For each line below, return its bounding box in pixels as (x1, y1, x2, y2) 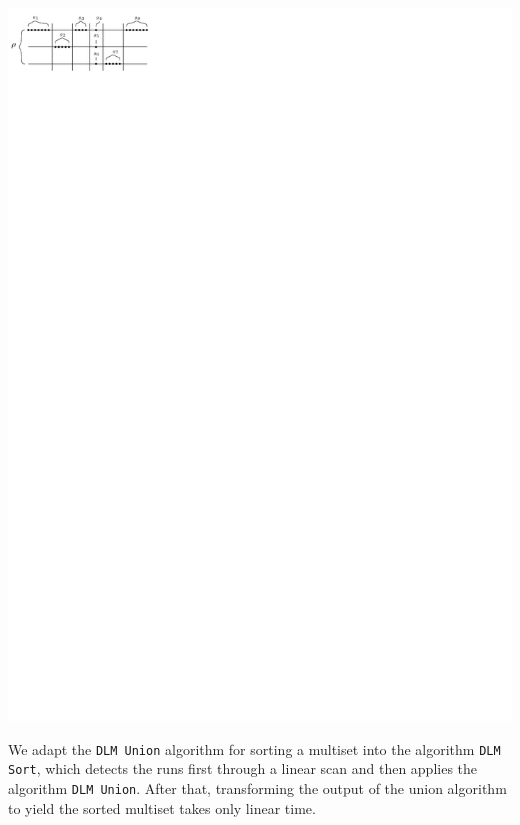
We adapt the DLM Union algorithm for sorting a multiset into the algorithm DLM (8, 738, 501, 759)
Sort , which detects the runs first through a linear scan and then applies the (8, 758, 478, 779)
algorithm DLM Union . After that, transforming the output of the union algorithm (8, 778, 507, 799)
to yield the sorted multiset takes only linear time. (8, 797, 316, 818)
